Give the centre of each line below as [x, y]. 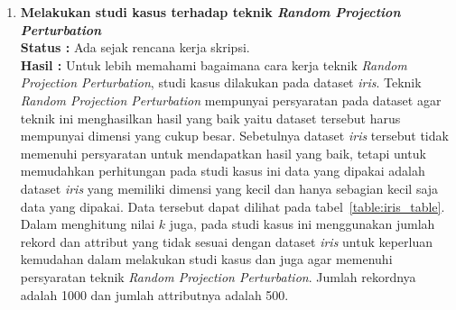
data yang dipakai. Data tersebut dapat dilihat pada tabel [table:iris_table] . [233, 206]
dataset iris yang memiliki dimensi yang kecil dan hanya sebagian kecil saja [229, 188]
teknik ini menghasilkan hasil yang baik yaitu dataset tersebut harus [210, 118]
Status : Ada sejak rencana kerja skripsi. [135, 47]
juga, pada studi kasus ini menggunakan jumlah [302, 224]
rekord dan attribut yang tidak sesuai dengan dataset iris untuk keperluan [227, 241]
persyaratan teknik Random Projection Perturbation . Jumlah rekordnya [218, 276]
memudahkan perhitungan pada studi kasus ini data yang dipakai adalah [223, 171]
